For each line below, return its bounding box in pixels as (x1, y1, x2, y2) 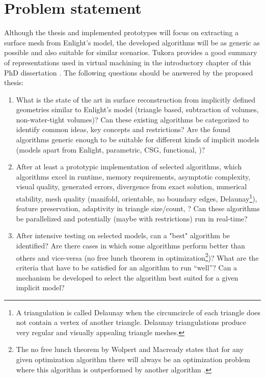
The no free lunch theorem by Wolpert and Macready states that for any (16, 344, 244, 355)
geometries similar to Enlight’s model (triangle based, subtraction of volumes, (16, 104, 259, 115)
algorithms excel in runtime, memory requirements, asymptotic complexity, (16, 171, 251, 182)
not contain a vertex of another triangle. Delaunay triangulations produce (16, 317, 247, 327)
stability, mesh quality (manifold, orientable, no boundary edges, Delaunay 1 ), (16, 192, 257, 204)
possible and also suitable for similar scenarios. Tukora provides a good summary (4, 47, 257, 58)
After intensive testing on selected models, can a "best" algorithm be (16, 230, 230, 241)
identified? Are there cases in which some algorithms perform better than (16, 240, 245, 251)
